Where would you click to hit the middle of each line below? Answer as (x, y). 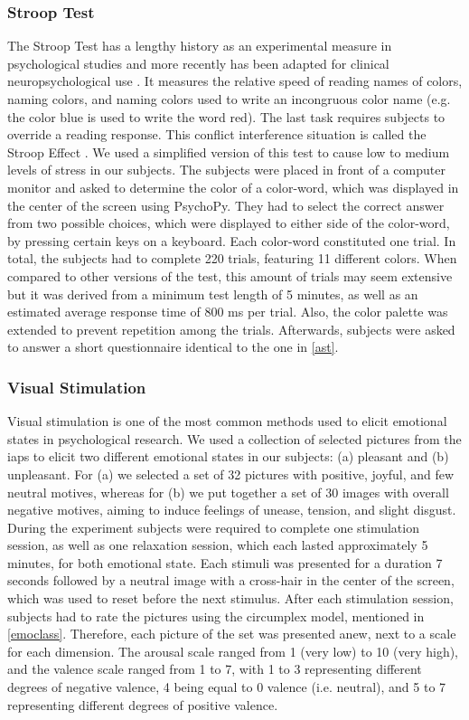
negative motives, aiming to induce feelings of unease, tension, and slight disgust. (232, 510)
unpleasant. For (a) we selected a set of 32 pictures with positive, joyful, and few (231, 474)
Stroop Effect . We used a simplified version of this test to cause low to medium (229, 152)
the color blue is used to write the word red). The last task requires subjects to (226, 116)
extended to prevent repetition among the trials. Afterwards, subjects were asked (231, 329)
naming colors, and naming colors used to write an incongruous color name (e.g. (229, 99)
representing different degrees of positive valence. (143, 704)
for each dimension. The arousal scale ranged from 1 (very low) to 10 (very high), (233, 651)
